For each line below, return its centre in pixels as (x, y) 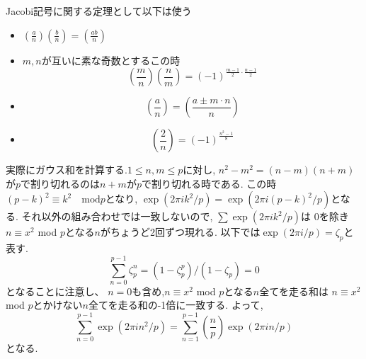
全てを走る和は (294, 291)
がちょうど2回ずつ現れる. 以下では (180, 232)
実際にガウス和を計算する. (67, 170)
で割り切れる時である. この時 (209, 183)
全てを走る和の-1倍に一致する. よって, (176, 305)
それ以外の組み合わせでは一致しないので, (117, 216)
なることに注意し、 (60, 291)
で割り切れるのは (61, 183)
